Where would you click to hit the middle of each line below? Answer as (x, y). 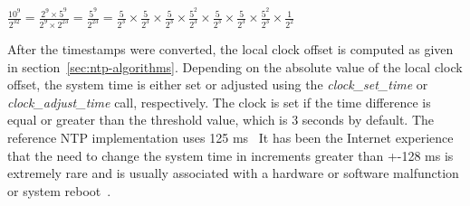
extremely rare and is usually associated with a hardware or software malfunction (233, 173)
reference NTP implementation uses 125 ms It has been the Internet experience (230, 137)
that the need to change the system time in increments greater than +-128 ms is (230, 155)
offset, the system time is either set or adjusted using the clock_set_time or (218, 84)
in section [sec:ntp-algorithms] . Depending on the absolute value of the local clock (235, 66)
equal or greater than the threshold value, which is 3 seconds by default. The (221, 120)
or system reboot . (59, 190)
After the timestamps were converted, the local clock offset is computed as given (230, 48)
